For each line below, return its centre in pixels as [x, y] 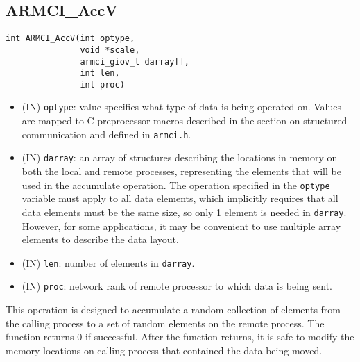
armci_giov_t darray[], [135, 61]
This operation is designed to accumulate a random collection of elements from [173, 310]
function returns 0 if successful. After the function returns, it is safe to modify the [180, 337]
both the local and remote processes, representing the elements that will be [181, 171]
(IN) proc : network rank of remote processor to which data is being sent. [177, 286]
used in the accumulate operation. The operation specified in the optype [176, 184]
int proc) [102, 84]
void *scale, [110, 50]
